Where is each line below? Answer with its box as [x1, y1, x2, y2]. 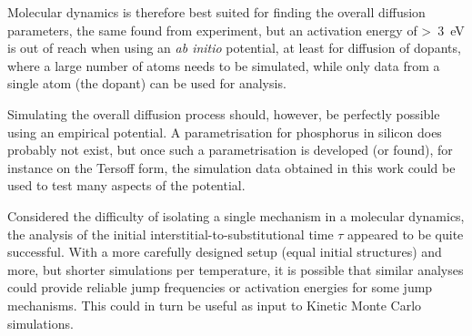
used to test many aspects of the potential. [7, 176, 246, 195]
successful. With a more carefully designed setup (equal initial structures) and [7, 242, 442, 261]
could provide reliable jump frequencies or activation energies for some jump [7, 278, 433, 297]
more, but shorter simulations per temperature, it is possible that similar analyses [7, 260, 464, 279]
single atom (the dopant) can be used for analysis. [7, 74, 286, 93]
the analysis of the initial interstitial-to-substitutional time [7, 224, 334, 243]
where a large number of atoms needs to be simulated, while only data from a [7, 56, 440, 75]
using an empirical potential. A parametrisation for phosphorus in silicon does [7, 122, 442, 141]
